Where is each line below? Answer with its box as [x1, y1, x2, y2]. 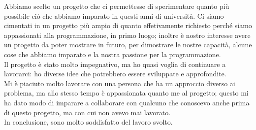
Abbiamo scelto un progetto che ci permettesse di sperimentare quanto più [4, 1, 229, 11]
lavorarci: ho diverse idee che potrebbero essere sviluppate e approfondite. [4, 68, 226, 79]
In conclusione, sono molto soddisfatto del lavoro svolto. [4, 117, 173, 127]
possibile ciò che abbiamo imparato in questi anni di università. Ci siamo [4, 10, 224, 21]
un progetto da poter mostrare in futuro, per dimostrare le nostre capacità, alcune [4, 39, 252, 50]
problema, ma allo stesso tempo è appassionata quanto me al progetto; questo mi [4, 88, 249, 98]
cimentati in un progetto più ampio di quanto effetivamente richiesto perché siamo [4, 20, 252, 31]
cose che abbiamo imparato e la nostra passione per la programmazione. [4, 49, 221, 59]
